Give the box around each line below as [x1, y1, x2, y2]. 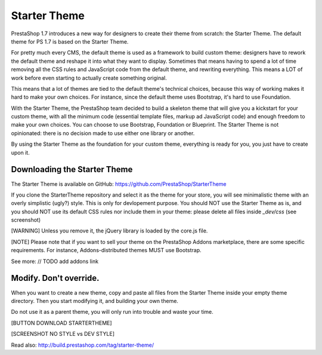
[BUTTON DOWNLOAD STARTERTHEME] [11, 319, 113, 326]
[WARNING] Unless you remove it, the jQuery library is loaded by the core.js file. [11, 227, 208, 234]
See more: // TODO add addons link [11, 258, 98, 265]
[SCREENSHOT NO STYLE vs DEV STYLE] [11, 330, 115, 338]
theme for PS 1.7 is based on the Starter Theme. [11, 38, 129, 45]
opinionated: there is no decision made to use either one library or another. [11, 129, 195, 137]
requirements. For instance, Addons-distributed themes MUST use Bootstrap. [11, 247, 202, 254]
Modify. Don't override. [11, 273, 100, 283]
